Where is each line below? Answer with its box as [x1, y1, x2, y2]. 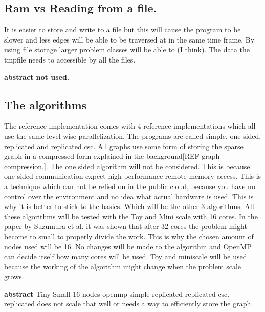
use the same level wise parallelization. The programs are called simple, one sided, [4, 130, 261, 141]
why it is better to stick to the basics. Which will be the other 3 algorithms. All [4, 201, 254, 212]
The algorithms [4, 96, 87, 112]
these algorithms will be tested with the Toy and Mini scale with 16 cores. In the [4, 211, 258, 221]
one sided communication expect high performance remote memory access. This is [4, 171, 261, 181]
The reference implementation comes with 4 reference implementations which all [4, 120, 256, 131]
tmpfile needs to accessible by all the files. [4, 54, 136, 65]
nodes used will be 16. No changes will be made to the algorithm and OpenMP [4, 241, 252, 252]
